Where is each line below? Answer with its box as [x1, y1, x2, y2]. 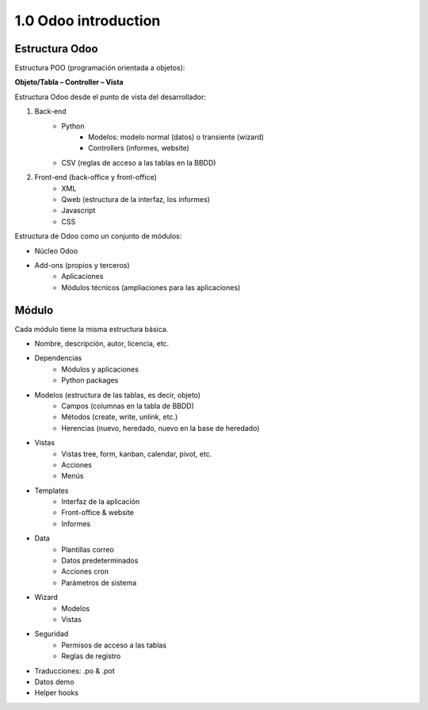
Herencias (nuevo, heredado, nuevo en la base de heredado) [61, 423, 260, 433]
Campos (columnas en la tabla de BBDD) [61, 401, 194, 410]
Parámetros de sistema [61, 578, 137, 587]
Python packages [61, 376, 119, 385]
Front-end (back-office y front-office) [34, 173, 158, 182]
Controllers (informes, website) [88, 143, 189, 153]
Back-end [34, 107, 67, 116]
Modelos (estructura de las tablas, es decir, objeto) [34, 390, 201, 399]
